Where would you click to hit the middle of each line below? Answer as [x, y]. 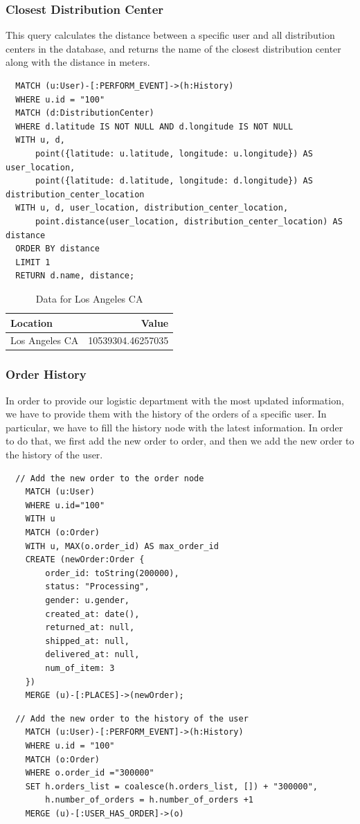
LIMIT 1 [33, 262]
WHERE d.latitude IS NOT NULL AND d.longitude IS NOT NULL [154, 126]
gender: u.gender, [87, 600]
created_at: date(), [92, 614]
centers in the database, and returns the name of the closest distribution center [173, 48]
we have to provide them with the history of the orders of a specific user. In [166, 414]
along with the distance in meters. [78, 62]
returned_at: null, [90, 628]
